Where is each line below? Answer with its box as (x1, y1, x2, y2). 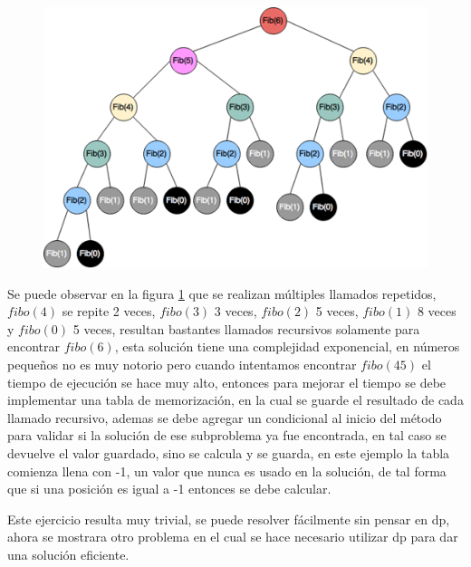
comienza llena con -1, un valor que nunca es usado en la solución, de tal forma (7, 461, 447, 480)
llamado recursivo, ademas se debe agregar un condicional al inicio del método (7, 408, 442, 427)
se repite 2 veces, (62, 302, 156, 321)
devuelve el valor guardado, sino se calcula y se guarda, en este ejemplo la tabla (7, 444, 450, 463)
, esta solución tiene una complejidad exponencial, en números (114, 337, 460, 356)
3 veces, (214, 302, 257, 321)
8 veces (417, 302, 457, 321)
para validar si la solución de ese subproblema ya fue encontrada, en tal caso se (7, 426, 447, 445)
